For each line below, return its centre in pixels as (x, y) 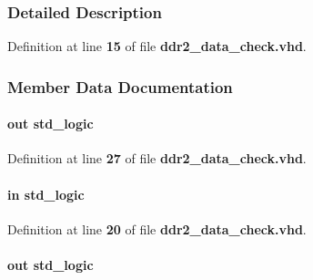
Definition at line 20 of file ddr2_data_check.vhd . (157, 228)
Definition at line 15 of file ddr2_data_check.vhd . (157, 46)
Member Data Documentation (120, 86)
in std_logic (46, 194)
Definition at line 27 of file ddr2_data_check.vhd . (157, 158)
